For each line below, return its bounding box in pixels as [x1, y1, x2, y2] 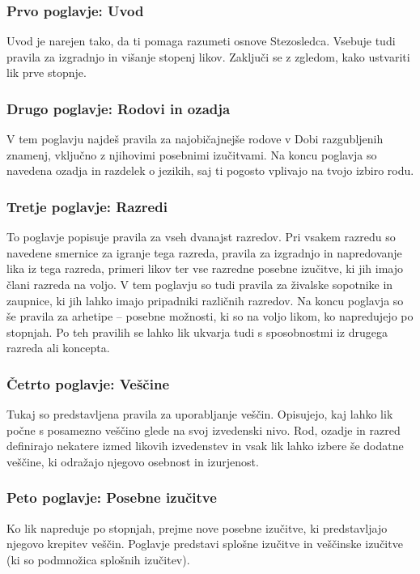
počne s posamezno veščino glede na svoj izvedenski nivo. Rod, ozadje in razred [6, 421, 401, 438]
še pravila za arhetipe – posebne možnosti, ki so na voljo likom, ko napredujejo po [6, 308, 414, 325]
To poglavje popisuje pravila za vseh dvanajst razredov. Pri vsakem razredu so [6, 228, 396, 245]
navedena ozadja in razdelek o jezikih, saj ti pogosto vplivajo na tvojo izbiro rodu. [6, 162, 414, 179]
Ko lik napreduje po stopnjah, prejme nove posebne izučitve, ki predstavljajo [6, 519, 388, 536]
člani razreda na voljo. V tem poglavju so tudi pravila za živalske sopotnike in [6, 276, 393, 292]
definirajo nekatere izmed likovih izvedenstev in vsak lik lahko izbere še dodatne [6, 437, 404, 454]
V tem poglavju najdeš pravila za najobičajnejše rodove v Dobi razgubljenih [6, 130, 384, 147]
